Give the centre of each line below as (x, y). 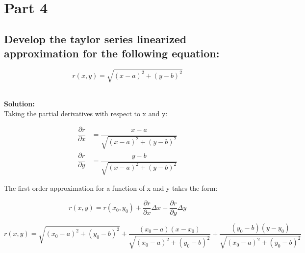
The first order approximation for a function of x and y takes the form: (111, 188)
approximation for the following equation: (112, 53)
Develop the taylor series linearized (95, 38)
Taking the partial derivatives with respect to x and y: (86, 113)
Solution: (19, 104)
